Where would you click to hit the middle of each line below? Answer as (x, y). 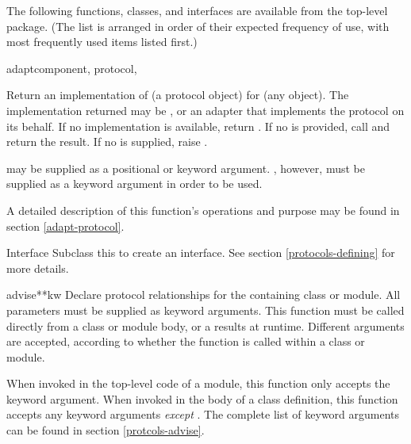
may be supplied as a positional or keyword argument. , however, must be (186, 168)
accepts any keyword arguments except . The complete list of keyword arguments (203, 414)
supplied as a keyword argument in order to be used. (134, 184)
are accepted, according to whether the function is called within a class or (186, 341)
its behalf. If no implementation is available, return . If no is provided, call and (198, 126)
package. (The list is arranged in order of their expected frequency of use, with (198, 26)
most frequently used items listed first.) (102, 42)
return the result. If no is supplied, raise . (107, 142)
